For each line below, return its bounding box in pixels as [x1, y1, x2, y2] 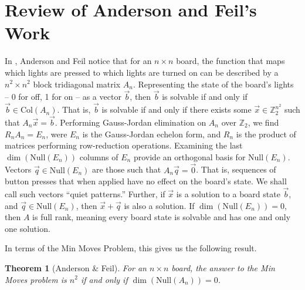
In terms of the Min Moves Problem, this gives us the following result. [5, 242, 257, 254]
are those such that [91, 163, 161, 176]
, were [46, 127, 67, 140]
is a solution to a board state [176, 187, 280, 200]
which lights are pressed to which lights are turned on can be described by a [5, 66, 279, 78]
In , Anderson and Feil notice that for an [5, 55, 152, 67]
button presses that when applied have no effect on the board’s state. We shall [5, 175, 287, 187]
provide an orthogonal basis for [133, 150, 246, 163]
